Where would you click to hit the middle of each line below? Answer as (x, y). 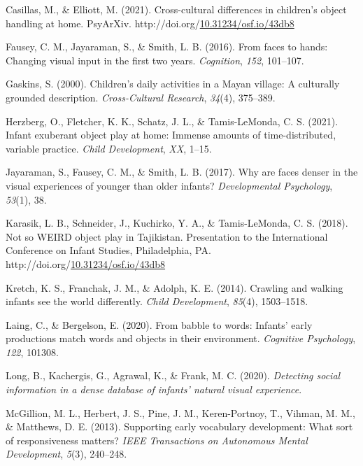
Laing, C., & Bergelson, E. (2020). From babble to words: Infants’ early (159, 324)
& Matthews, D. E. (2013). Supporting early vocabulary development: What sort (179, 426)
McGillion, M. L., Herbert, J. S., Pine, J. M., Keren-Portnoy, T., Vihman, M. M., (180, 412)
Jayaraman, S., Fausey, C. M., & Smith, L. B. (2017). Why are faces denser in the (182, 172)
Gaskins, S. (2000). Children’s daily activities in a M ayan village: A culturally (173, 84)
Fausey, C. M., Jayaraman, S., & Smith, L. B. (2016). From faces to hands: (167, 47)
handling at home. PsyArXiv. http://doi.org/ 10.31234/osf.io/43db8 (150, 23)
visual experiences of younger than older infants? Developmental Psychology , (169, 185)
